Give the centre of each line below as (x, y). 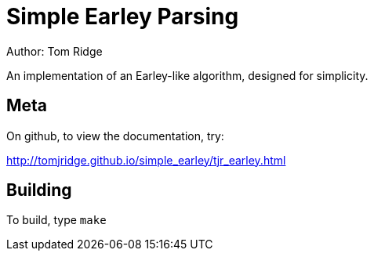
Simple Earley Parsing (123, 16)
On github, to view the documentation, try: (115, 136)
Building (39, 190)
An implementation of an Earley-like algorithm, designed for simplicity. (187, 75)
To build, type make (56, 220)
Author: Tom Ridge (54, 51)
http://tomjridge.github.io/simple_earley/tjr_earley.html (146, 160)
